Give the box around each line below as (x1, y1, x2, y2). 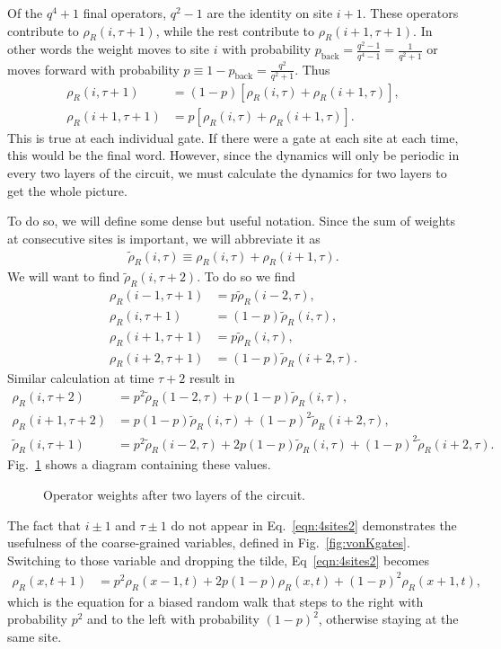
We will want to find (7, 267, 120, 286)
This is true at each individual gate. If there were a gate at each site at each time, (7, 128, 459, 147)
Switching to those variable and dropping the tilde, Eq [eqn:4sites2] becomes (7, 550, 430, 569)
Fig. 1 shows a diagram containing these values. (7, 455, 271, 474)
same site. (7, 627, 62, 645)
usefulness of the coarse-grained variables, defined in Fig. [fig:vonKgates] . (7, 533, 410, 552)
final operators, (83, 4, 167, 22)
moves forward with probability (7, 59, 180, 78)
